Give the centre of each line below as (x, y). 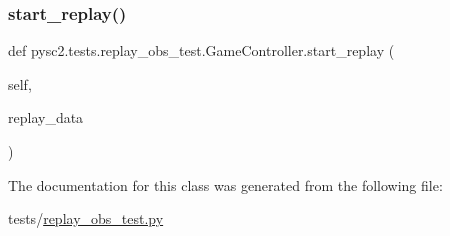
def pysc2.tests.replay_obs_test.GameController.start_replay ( (201, 50)
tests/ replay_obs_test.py (86, 218)
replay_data (46, 117)
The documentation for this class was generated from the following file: (225, 184)
